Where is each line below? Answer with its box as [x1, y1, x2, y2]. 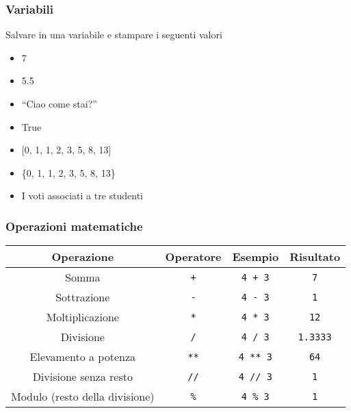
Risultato [289, 249, 341, 265]
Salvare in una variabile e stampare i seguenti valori [5, 27, 222, 42]
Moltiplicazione [46, 309, 119, 325]
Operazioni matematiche [5, 217, 143, 234]
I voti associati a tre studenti [21, 188, 143, 203]
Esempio [232, 249, 279, 265]
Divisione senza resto [32, 368, 133, 385]
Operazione [51, 249, 114, 265]
